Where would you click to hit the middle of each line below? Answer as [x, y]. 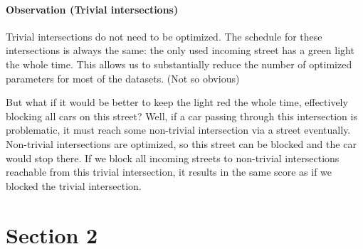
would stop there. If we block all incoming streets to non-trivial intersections [173, 158]
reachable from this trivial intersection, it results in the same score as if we [169, 172]
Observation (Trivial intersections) [92, 9]
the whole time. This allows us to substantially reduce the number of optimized [179, 64]
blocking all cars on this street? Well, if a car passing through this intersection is [181, 116]
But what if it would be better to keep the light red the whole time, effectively [177, 102]
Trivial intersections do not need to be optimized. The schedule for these [164, 36]
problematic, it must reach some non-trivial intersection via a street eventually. [178, 130]
